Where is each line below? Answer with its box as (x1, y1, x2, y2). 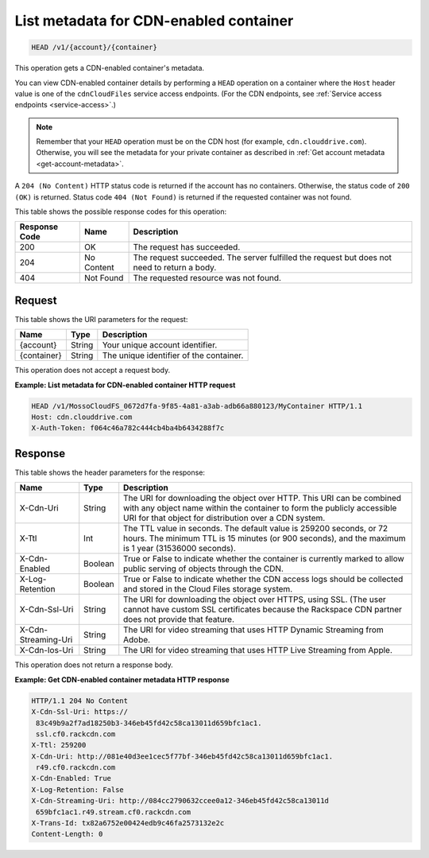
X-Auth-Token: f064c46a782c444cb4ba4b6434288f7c (31, 424, 225, 433)
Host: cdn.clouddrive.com (31, 413, 133, 421)
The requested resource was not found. (133, 273, 282, 284)
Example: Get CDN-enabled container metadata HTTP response (14, 674, 230, 684)
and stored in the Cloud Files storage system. (123, 584, 293, 595)
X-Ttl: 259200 (31, 740, 87, 750)
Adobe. (123, 635, 151, 646)
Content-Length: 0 (31, 829, 103, 839)
